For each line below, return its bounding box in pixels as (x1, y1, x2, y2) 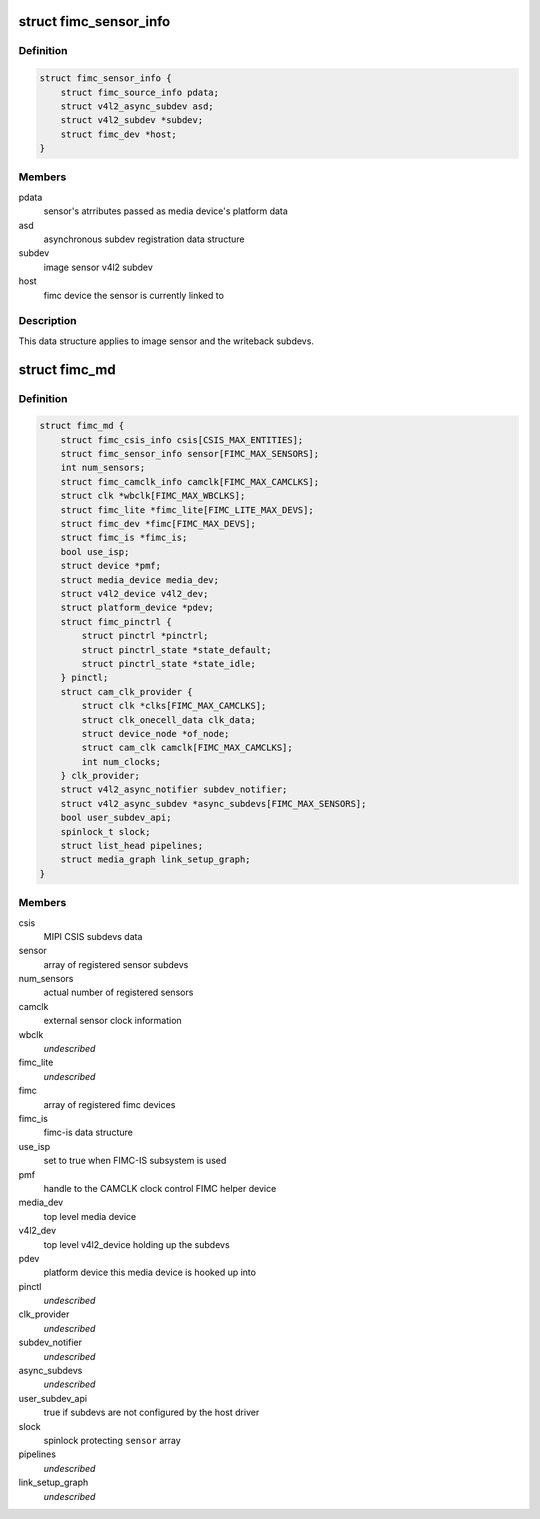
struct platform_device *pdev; (60, 602, 214, 614)
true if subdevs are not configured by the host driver (43, 1406, 260, 1419)
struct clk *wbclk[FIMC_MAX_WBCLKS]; (60, 490, 246, 502)
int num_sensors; (60, 462, 146, 474)
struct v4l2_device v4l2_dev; (60, 588, 209, 599)
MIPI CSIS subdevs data (43, 930, 143, 942)
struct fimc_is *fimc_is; (60, 532, 188, 544)
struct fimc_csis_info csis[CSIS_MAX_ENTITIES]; (60, 434, 304, 445)
